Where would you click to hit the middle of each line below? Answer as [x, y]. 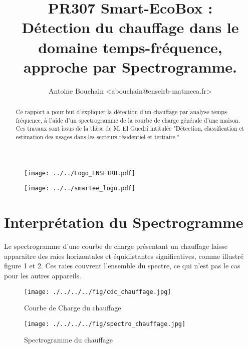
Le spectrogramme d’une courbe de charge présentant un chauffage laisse [116, 246]
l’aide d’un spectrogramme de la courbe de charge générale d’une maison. [145, 120]
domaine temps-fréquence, [130, 47]
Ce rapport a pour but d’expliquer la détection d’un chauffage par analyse [112, 112]
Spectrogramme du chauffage [69, 340]
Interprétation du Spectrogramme [124, 222]
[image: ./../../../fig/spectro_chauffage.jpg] [105, 324]
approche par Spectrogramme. [130, 66]
